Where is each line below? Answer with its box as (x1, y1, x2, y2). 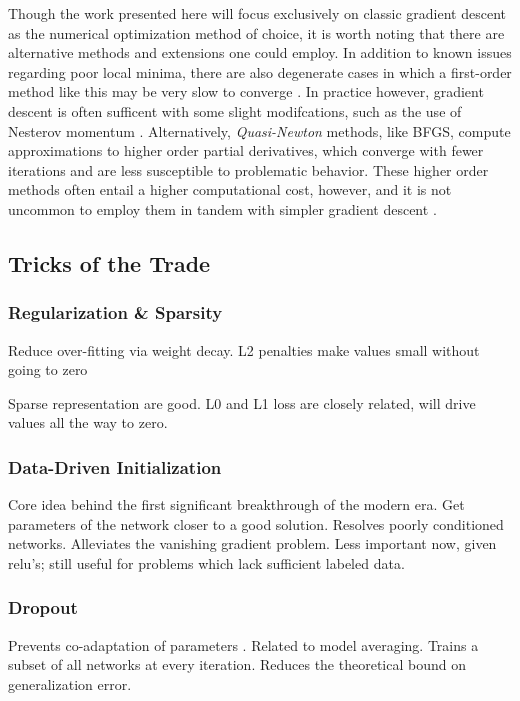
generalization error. (8, 673, 132, 694)
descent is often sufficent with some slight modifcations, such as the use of (8, 100, 462, 121)
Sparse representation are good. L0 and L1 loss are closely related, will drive (8, 392, 476, 413)
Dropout (8, 595, 78, 620)
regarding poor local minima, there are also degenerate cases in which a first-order (8, 61, 512, 82)
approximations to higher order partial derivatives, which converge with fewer (8, 140, 484, 161)
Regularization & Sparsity (8, 300, 223, 325)
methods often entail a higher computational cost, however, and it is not (8, 179, 452, 200)
